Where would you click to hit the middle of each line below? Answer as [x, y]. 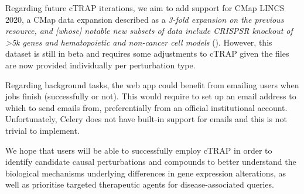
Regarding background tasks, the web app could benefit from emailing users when [152, 84]
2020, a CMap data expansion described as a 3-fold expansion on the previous [145, 19]
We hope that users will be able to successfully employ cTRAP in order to [139, 150]
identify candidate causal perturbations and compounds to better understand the [151, 162]
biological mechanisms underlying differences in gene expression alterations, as [146, 173]
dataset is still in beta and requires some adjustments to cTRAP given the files [147, 53]
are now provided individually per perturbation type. [100, 65]
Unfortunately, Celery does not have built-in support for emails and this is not [146, 119]
